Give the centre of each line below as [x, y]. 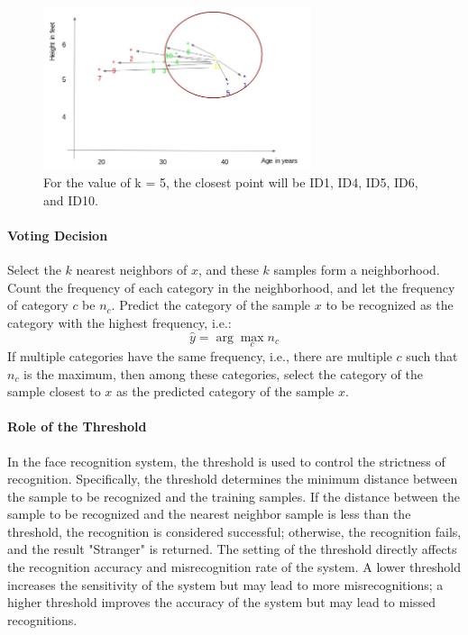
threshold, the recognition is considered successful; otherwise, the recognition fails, [234, 531]
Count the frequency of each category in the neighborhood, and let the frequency [231, 287]
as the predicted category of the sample [225, 391]
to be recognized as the [390, 305]
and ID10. [71, 200]
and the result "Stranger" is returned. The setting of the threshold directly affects [232, 549]
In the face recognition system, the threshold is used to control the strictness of [226, 461]
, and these [228, 270]
